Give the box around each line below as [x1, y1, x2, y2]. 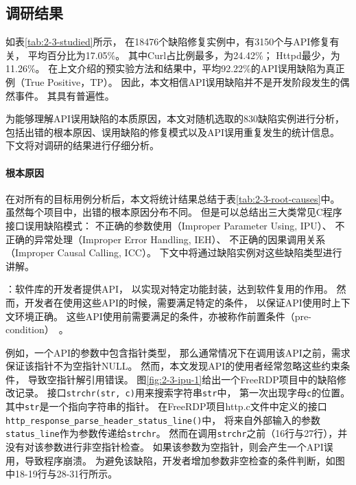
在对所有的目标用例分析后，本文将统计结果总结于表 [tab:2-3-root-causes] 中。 [5, 191, 340, 205]
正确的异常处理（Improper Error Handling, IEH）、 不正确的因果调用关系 [5, 232, 326, 246]
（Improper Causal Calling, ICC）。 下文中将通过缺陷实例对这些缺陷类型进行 [5, 245, 342, 260]
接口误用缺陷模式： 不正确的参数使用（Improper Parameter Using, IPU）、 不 [5, 218, 345, 232]
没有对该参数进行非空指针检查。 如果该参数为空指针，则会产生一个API [5, 440, 324, 454]
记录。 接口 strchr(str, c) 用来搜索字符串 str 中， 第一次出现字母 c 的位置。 [14, 385, 351, 400]
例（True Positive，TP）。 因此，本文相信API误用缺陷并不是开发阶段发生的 [5, 74, 340, 89]
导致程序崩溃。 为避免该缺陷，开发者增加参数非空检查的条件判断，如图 [24, 453, 345, 467]
